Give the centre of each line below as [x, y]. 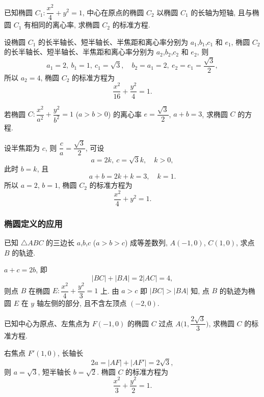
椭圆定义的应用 [33, 223]
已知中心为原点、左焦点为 [47, 323]
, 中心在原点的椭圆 [113, 12]
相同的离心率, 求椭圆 [65, 25]
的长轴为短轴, [213, 12]
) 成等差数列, [146, 243]
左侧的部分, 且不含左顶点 [85, 303]
